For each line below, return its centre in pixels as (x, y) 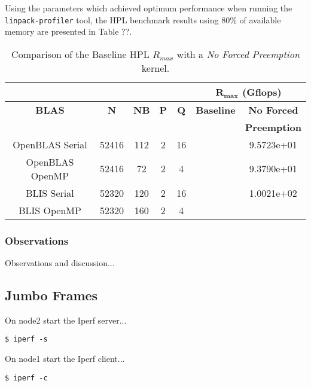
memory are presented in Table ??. (68, 31)
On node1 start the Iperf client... (65, 359)
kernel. (155, 68)
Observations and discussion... (60, 263)
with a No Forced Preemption (238, 54)
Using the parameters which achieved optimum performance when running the (149, 8)
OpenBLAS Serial (50, 144)
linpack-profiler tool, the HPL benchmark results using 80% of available (143, 19)
